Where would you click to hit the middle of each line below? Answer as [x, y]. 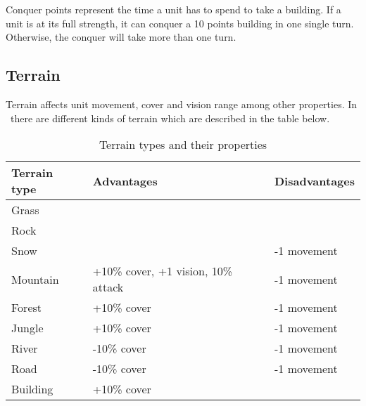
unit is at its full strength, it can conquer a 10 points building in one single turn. [180, 23]
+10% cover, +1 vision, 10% [163, 271]
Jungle [27, 328]
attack [108, 287]
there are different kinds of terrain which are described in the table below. [170, 118]
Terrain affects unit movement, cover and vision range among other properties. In [182, 104]
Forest [27, 308]
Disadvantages [315, 181]
